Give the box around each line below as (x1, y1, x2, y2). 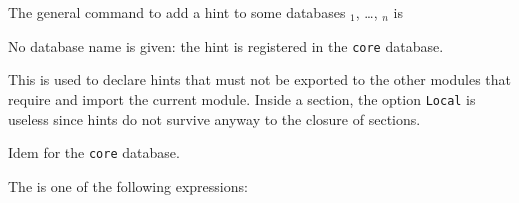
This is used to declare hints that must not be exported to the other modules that (8, 69, 512, 90)
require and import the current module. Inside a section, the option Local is (8, 88, 476, 109)
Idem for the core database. (8, 142, 180, 163)
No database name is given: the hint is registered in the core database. (8, 35, 444, 56)
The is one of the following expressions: (8, 175, 248, 196)
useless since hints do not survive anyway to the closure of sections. (8, 108, 421, 129)
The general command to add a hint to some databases (8, 2, 346, 22)
